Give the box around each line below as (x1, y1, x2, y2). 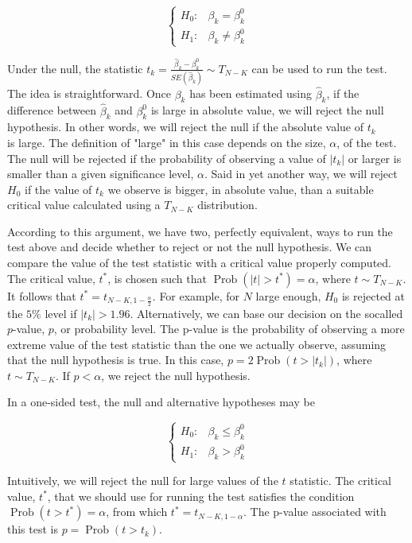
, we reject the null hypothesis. (101, 367, 251, 383)
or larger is (348, 149, 402, 166)
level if (45, 304, 77, 321)
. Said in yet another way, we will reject (204, 165, 398, 182)
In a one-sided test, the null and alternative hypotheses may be (7, 394, 315, 410)
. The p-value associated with (243, 503, 387, 520)
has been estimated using (189, 85, 312, 102)
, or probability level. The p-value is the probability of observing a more (53, 320, 405, 337)
